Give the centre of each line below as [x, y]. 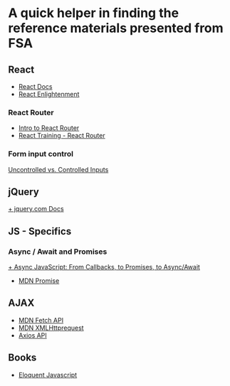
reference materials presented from [116, 28]
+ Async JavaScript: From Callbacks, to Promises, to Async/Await [104, 267]
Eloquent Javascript [48, 375]
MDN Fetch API [41, 320]
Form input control [41, 154]
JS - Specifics [40, 231]
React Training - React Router [62, 136]
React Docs [35, 86]
